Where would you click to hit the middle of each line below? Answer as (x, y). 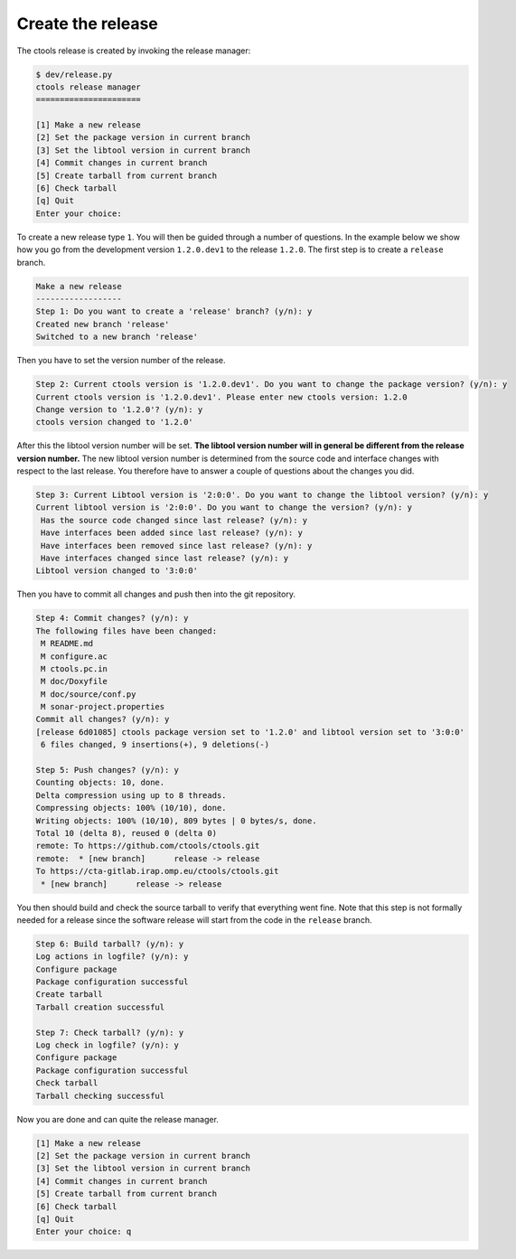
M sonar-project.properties (103, 707)
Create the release (87, 23)
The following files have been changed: (126, 631)
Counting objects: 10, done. (100, 783)
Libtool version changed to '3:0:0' (117, 571)
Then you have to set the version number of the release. (121, 361)
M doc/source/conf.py (89, 694)
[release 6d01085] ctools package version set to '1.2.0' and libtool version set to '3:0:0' (250, 732)
